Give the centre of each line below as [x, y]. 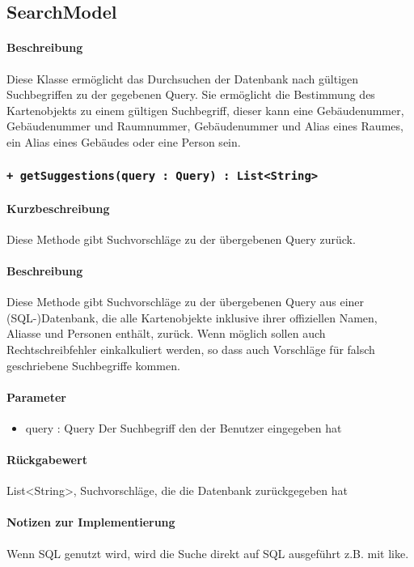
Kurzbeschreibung [58, 208]
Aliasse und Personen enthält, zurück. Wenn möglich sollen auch [166, 333]
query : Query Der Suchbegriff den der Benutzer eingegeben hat [184, 427]
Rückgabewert [47, 460]
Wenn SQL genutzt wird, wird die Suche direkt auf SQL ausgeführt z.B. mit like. [208, 553]
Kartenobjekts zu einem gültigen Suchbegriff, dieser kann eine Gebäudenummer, [205, 110]
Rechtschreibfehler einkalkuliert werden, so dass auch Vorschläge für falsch [191, 349]
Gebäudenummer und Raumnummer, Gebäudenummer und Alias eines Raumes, [205, 126]
